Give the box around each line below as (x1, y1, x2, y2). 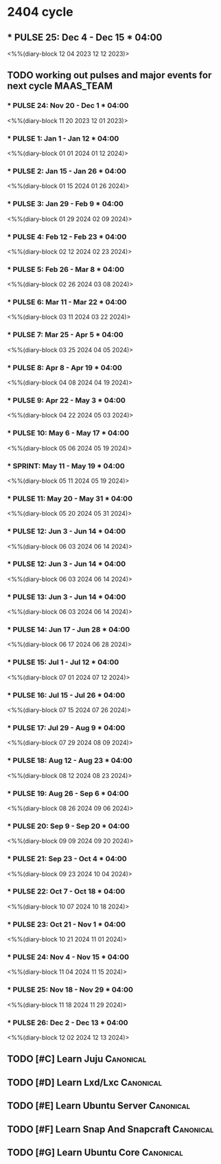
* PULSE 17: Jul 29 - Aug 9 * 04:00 (7, 722, 126, 732)
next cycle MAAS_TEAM (7, 80, 113, 92)
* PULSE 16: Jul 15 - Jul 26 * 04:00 (7, 690, 126, 700)
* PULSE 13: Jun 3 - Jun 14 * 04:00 (7, 592, 126, 602)
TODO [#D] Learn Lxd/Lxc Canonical (7, 1076, 163, 1088)
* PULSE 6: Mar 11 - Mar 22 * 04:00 (7, 297, 127, 307)
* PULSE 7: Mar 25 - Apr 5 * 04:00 (7, 330, 124, 340)
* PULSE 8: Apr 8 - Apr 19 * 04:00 (7, 363, 122, 372)
